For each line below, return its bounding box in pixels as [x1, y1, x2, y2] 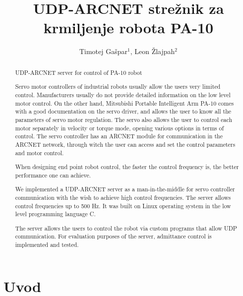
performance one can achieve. [15, 171, 91, 179]
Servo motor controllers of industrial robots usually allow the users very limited [15, 82, 221, 91]
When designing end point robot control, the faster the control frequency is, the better [15, 163, 239, 171]
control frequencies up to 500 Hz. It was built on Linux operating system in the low [15, 201, 231, 210]
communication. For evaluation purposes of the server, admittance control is [15, 232, 212, 240]
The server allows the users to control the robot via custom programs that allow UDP [15, 224, 237, 232]
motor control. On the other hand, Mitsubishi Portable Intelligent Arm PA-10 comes [15, 99, 234, 107]
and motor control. [15, 148, 64, 157]
